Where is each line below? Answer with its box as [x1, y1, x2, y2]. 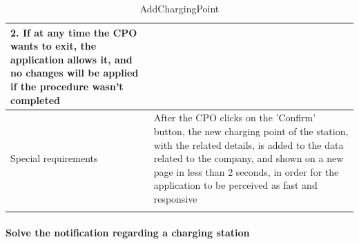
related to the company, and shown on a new [153, 151, 344, 165]
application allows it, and [10, 52, 133, 66]
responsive [153, 191, 197, 205]
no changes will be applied [10, 65, 139, 80]
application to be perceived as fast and [153, 178, 318, 192]
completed [10, 92, 60, 107]
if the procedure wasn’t [10, 79, 124, 93]
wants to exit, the [10, 39, 97, 53]
